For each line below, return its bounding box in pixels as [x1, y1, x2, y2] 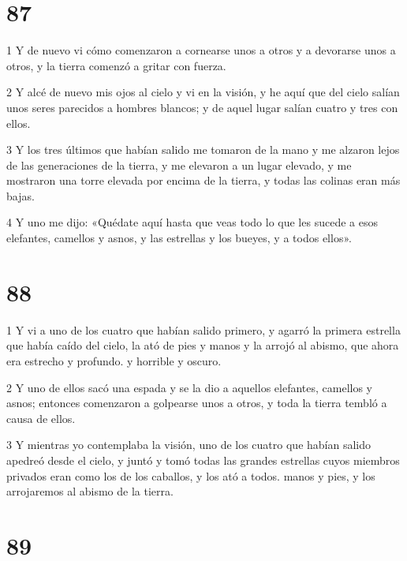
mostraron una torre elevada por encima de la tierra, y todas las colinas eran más [6, 172, 401, 189]
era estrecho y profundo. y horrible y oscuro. [6, 352, 222, 368]
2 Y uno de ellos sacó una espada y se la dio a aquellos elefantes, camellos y [6, 379, 373, 395]
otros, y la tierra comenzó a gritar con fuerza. [6, 57, 226, 73]
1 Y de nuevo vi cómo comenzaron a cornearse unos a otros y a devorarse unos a [6, 42, 396, 58]
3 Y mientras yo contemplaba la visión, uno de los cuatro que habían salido [6, 436, 371, 453]
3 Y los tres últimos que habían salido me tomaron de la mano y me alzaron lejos [6, 141, 400, 158]
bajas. [6, 187, 35, 204]
